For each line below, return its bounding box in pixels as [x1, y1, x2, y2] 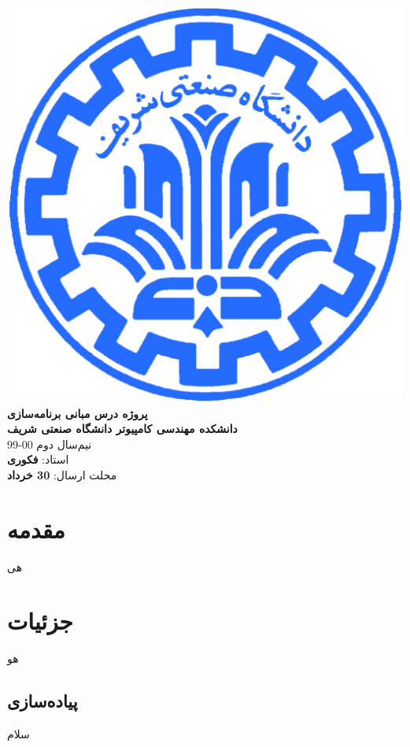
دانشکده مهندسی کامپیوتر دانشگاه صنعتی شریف [7, 420, 238, 437]
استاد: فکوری [7, 451, 69, 468]
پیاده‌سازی [7, 689, 78, 713]
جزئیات [7, 605, 73, 637]
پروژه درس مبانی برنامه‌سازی [7, 405, 148, 421]
